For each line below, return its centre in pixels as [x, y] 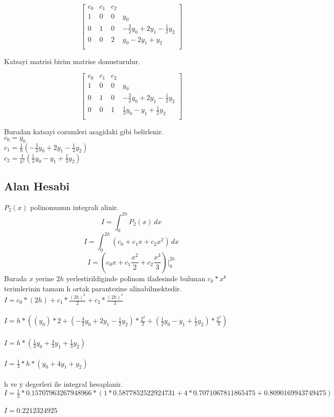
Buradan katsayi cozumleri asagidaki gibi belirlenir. [84, 132]
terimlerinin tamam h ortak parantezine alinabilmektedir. [93, 288]
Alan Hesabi [37, 186]
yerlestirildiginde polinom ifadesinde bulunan [136, 278]
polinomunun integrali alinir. [74, 207]
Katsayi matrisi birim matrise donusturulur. [72, 61]
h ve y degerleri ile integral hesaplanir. [64, 384]
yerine [45, 278]
